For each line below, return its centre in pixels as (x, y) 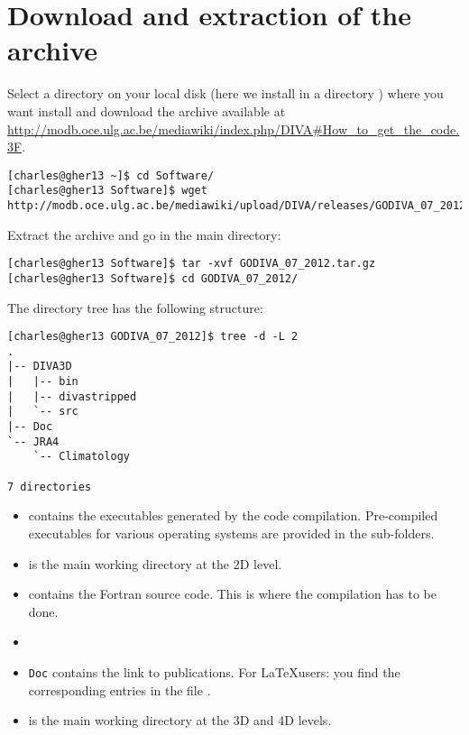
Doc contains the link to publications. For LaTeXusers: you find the (214, 671)
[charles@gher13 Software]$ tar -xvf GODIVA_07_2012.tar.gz (192, 264)
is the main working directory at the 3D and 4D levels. (180, 720)
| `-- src (43, 412)
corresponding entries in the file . (120, 689)
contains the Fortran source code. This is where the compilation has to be (233, 594)
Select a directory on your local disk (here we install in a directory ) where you (225, 93)
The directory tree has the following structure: (135, 307)
